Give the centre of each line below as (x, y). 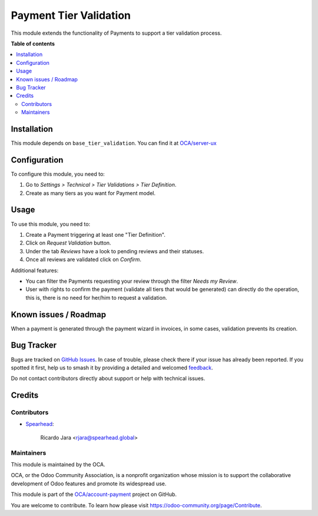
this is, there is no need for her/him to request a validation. (96, 297)
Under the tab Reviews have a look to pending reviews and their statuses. (115, 251)
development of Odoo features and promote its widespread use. (89, 484)
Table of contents (33, 44)
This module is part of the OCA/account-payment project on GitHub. (94, 494)
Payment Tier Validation (71, 15)
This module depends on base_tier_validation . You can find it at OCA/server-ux (114, 143)
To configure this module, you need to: (58, 174)
